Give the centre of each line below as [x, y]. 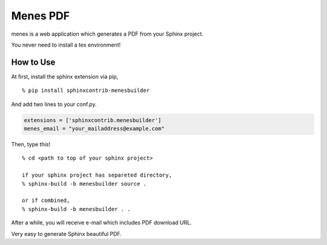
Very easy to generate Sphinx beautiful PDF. [67, 234]
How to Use [33, 62]
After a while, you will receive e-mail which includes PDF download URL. [101, 223]
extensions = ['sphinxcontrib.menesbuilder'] [93, 120]
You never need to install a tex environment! [66, 45]
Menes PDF [40, 16]
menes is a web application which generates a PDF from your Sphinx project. [107, 34]
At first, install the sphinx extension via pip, [65, 76]
